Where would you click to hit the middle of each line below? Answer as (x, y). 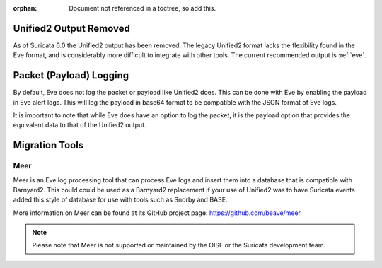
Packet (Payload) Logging (71, 75)
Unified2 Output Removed (71, 28)
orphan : (25, 8)
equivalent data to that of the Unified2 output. (80, 125)
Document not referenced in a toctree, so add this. (142, 8)
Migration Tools (48, 145)
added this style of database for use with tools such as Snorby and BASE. (120, 200)
